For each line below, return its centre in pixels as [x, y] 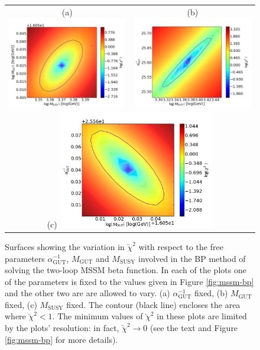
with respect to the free [181, 246]
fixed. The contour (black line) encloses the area [153, 304]
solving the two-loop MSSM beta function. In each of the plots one [126, 270]
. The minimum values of [97, 316]
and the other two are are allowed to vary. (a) [87, 293]
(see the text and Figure [194, 328]
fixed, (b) [211, 293]
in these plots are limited [202, 316]
